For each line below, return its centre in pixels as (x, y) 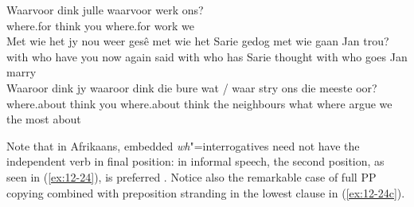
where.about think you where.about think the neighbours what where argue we (199, 103)
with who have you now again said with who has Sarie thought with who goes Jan (207, 56)
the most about (44, 119)
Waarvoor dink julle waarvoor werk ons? (105, 10)
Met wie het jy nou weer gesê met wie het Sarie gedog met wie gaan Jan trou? (198, 41)
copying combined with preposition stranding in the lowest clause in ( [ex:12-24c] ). (206, 192)
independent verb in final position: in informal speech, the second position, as (195, 161)
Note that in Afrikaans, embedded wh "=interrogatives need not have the (183, 145)
